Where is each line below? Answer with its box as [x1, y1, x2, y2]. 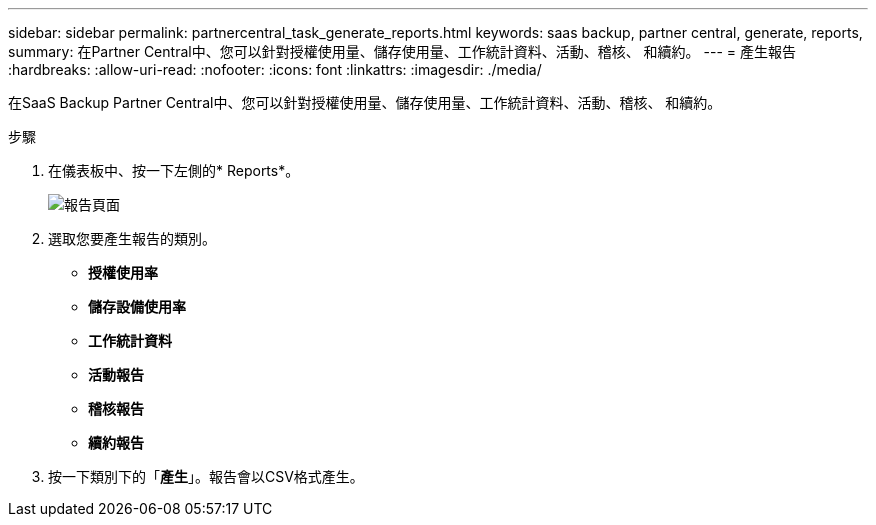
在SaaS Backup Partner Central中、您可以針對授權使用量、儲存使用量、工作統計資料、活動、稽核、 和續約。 [8, 94, 722, 111]
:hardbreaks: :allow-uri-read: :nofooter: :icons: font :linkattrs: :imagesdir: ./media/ [8, 61, 542, 78]
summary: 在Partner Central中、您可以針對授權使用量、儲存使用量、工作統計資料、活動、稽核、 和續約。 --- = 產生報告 [8, 43, 796, 60]
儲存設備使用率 [88, 298, 186, 315]
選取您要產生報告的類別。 [48, 230, 216, 247]
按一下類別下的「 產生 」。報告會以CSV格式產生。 [48, 468, 364, 485]
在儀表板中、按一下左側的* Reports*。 [48, 162, 300, 179]
